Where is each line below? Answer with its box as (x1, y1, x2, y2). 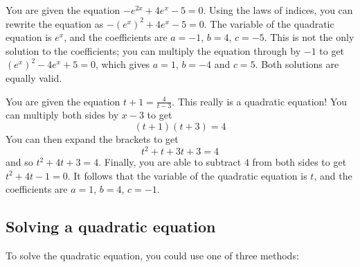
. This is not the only (264, 30, 354, 44)
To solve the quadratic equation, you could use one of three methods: (6, 248, 299, 263)
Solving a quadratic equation (6, 216, 216, 237)
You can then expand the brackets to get (6, 131, 179, 146)
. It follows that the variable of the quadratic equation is (67, 168, 307, 182)
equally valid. (6, 70, 62, 85)
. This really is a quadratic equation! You (172, 94, 348, 108)
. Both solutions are (255, 57, 339, 71)
